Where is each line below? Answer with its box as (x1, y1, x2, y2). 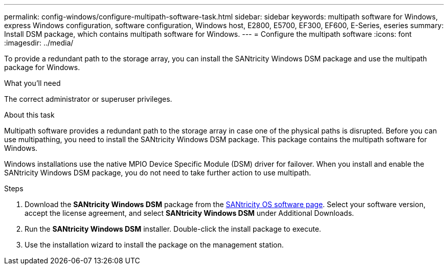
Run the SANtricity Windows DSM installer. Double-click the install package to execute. (25, 225, 321, 233)
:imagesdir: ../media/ (4, 38, 74, 47)
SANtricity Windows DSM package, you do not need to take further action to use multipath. (4, 168, 311, 177)
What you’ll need (4, 79, 61, 87)
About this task (4, 110, 55, 119)
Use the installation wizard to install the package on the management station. (25, 240, 284, 249)
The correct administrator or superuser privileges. (4, 95, 172, 103)
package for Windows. (4, 63, 80, 72)
